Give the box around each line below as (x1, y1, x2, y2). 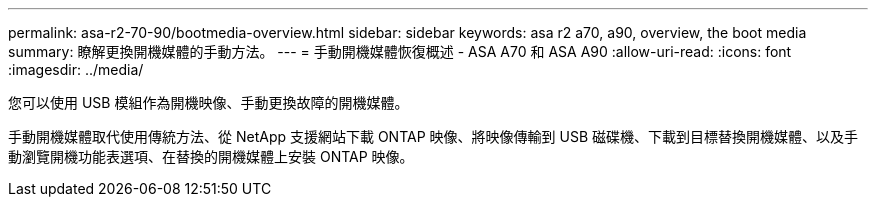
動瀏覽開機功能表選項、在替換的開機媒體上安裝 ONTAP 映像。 (8, 148, 414, 165)
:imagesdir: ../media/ (8, 61, 144, 78)
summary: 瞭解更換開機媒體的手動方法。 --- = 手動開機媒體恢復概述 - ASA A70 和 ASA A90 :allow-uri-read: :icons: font (8, 43, 792, 60)
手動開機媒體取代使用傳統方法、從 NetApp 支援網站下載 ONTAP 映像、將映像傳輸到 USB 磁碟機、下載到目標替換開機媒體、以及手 (8, 128, 858, 145)
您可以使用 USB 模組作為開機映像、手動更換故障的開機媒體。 (8, 94, 409, 111)
